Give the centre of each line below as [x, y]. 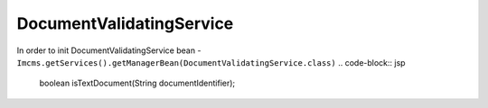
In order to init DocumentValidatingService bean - [109, 50]
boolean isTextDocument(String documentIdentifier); [137, 83]
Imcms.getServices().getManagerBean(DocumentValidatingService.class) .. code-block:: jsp [211, 62]
